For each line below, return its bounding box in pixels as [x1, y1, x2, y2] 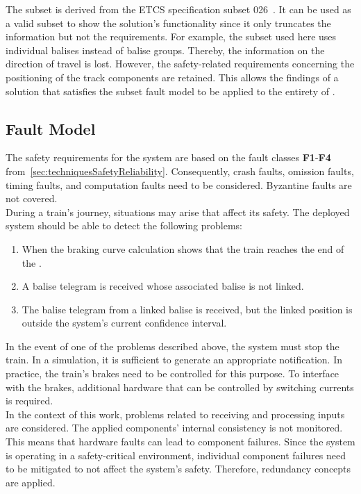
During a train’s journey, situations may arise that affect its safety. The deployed [6, 204, 350, 219]
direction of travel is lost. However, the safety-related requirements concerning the [6, 56, 355, 71]
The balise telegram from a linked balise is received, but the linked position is [22, 302, 353, 316]
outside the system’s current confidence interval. [22, 315, 227, 330]
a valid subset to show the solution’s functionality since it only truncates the [6, 15, 331, 30]
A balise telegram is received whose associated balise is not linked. [22, 279, 304, 293]
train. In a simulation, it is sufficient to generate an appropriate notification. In [6, 352, 342, 367]
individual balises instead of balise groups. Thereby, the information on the [6, 42, 325, 57]
